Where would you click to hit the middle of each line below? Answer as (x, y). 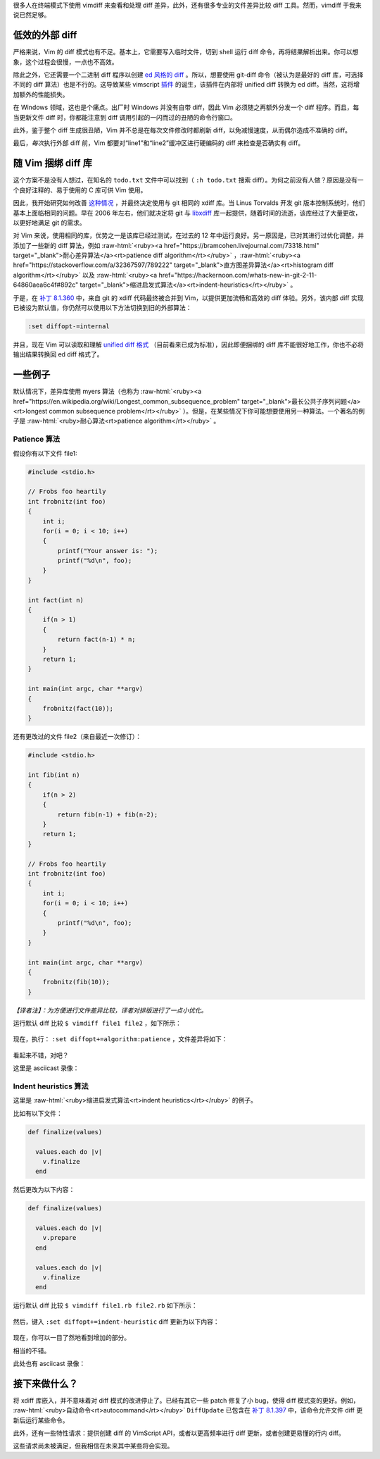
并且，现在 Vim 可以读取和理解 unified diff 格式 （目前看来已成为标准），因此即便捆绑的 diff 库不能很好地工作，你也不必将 (188, 344)
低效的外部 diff (45, 35)
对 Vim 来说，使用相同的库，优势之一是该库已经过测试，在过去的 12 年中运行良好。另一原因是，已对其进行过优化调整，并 (189, 235)
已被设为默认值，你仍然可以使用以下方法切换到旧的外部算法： (102, 308)
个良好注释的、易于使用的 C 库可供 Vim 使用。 (80, 190)
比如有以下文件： (38, 1113)
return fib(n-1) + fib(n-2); (108, 814)
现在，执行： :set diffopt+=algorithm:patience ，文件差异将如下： (120, 1039)
